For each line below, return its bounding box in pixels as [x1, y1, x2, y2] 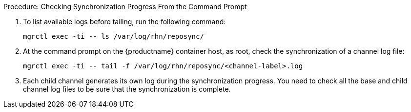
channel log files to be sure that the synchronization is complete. [23, 85, 231, 93]
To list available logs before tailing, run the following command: [23, 17, 226, 26]
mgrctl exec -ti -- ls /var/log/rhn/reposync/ [23, 32, 204, 40]
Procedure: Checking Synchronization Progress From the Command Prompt [3, 2, 247, 11]
